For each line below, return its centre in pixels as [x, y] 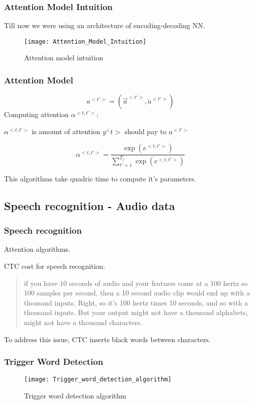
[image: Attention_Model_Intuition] [85, 41]
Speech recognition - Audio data [90, 205]
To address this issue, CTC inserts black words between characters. [107, 339]
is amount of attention [66, 131]
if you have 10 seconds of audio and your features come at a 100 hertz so [136, 283]
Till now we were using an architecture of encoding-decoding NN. [105, 25]
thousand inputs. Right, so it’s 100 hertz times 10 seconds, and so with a [136, 302]
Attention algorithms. [37, 249]
